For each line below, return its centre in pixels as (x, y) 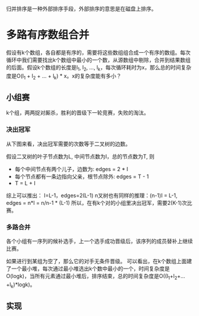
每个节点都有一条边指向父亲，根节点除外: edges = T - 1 (82, 176)
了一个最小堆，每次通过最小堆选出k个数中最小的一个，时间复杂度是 (88, 268)
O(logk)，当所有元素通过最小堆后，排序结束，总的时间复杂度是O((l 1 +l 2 (92, 276)
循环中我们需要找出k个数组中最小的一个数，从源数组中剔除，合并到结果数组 (98, 60)
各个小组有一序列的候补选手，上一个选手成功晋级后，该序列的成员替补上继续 (99, 241)
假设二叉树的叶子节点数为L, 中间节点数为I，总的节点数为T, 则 (81, 156)
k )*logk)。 (23, 285)
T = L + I (25, 183)
